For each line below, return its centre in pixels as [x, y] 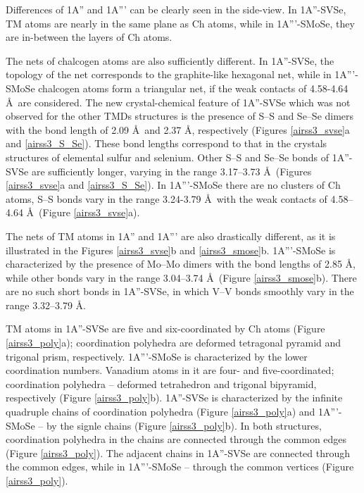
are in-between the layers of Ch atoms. [89, 37]
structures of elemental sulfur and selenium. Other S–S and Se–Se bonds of [168, 157]
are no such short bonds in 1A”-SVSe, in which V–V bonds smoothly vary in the [180, 291]
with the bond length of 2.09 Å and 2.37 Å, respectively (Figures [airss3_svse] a [178, 129]
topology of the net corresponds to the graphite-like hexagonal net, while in [169, 74]
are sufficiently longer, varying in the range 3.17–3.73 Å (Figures [171, 171]
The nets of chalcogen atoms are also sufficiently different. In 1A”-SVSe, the [170, 60]
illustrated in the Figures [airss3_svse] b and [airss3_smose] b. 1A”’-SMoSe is [171, 250]
